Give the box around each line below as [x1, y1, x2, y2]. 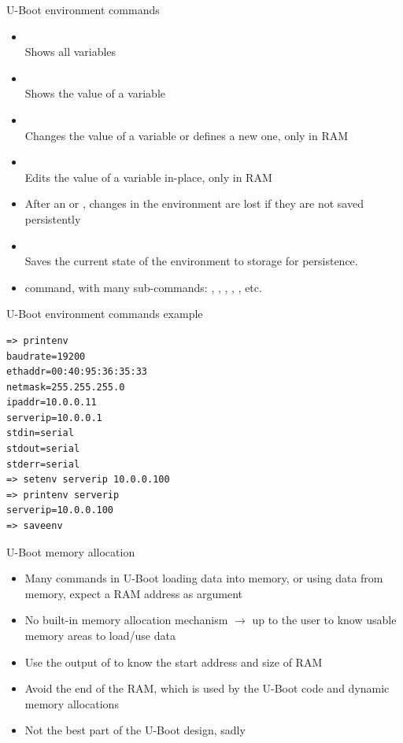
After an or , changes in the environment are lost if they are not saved [24, 195, 364, 212]
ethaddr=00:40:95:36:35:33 [6, 366, 147, 378]
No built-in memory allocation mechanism [24, 612, 228, 628]
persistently [24, 210, 81, 227]
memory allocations [24, 695, 119, 712]
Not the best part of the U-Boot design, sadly [24, 722, 246, 738]
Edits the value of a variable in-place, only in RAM [24, 168, 272, 185]
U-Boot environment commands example [6, 305, 203, 322]
